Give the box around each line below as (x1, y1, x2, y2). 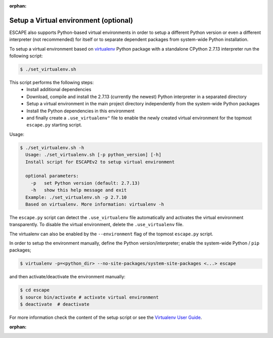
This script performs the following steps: (9, 79, 94, 86)
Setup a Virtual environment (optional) (9, 16, 133, 25)
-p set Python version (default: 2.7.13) (30, 180, 140, 186)
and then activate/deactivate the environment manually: (9, 274, 126, 280)
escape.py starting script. (26, 122, 82, 128)
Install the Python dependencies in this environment (26, 108, 135, 114)
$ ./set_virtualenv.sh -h (20, 145, 84, 150)
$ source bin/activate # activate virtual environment (20, 294, 159, 300)
